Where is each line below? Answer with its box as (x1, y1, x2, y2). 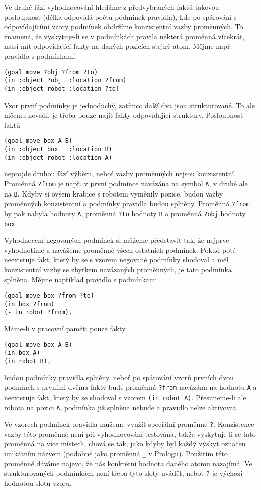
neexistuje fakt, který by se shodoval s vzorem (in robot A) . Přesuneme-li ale (4, 391, 246, 402)
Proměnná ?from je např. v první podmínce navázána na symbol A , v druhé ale (4, 178, 248, 188)
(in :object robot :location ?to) (4, 85, 120, 92)
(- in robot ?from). (4, 309, 73, 316)
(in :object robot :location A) (4, 154, 112, 161)
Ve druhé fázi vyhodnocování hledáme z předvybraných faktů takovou (4, 2, 219, 12)
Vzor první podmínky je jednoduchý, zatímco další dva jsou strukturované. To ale (4, 100, 255, 110)
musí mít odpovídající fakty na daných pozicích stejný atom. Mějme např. (4, 41, 232, 51)
